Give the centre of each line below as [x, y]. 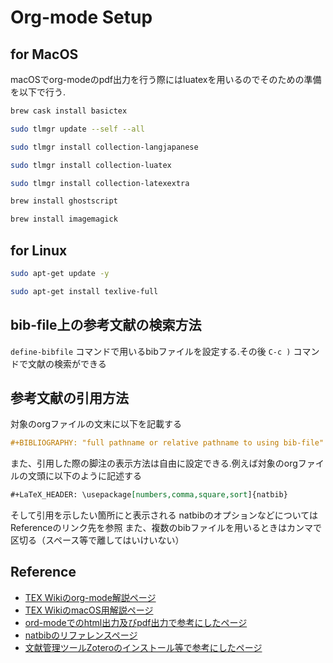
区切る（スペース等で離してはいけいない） [97, 540]
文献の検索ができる [67, 363]
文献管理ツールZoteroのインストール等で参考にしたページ [143, 647]
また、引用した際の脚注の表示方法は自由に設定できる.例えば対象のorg [154, 463]
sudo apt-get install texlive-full [84, 291]
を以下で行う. [38, 92]
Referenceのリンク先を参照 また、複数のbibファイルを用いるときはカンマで [166, 528]
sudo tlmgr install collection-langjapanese [104, 147]
